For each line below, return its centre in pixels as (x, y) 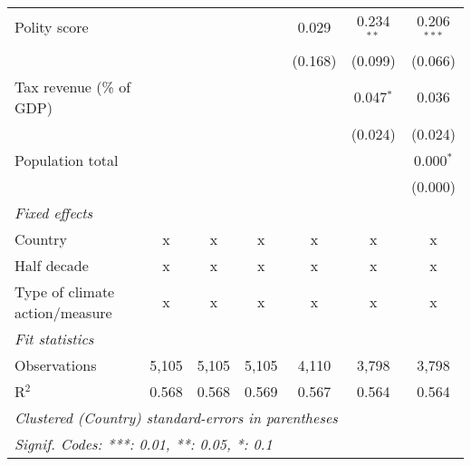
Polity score (52, 27)
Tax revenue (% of (73, 86)
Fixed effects (54, 212)
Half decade (52, 265)
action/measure (63, 312)
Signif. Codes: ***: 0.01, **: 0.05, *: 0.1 (144, 443)
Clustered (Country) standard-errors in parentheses (176, 417)
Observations (56, 364)
